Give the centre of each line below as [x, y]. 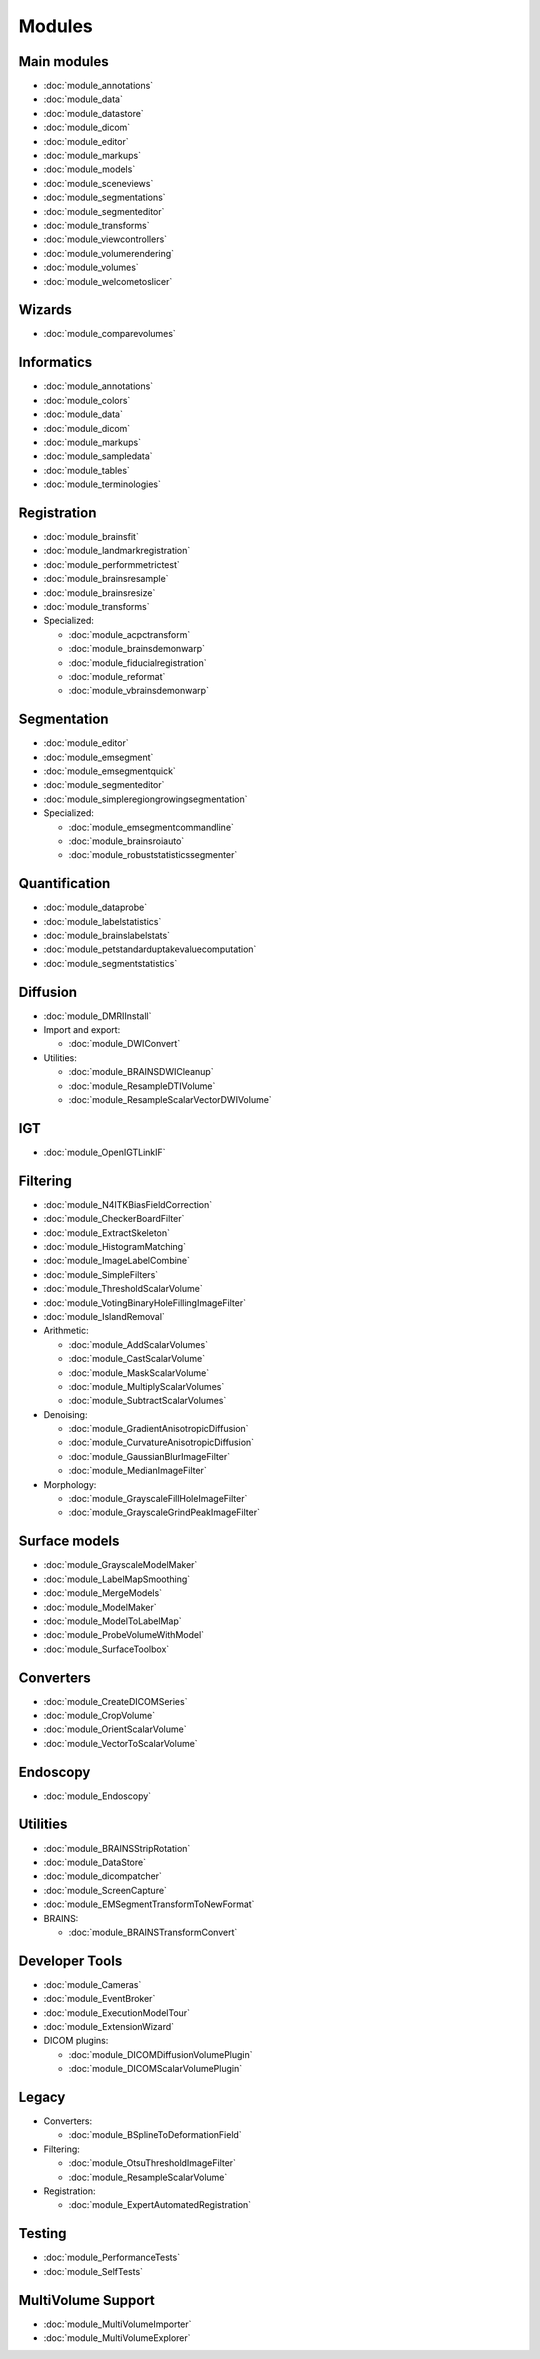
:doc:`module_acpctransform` [129, 634]
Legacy [42, 2096]
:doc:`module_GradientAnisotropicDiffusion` [158, 1429]
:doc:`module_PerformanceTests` [111, 2257]
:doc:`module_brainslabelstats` [106, 935]
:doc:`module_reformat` [117, 676]
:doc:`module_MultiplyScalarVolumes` [146, 1386]
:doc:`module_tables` [86, 470]
